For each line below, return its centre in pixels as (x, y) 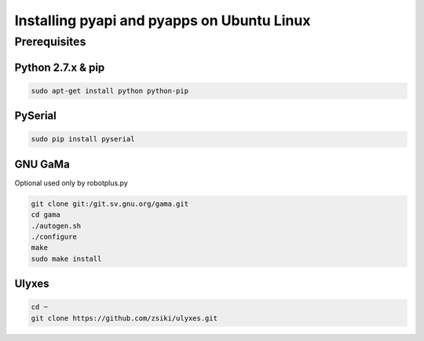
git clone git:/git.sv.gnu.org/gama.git (110, 203)
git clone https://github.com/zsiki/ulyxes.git (124, 318)
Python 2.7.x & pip (60, 67)
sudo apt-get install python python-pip (110, 91)
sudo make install (66, 258)
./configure (54, 237)
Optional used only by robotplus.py (71, 183)
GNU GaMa (42, 164)
